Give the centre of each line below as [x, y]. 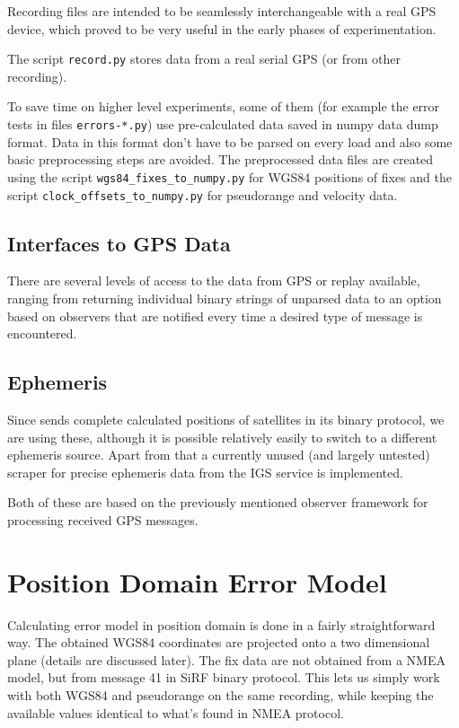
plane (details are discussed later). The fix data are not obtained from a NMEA [226, 659]
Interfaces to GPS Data [119, 243]
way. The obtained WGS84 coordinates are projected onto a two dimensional [219, 642]
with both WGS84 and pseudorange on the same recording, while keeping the [221, 695]
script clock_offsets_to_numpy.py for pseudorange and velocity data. [203, 194]
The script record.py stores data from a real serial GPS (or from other [204, 59]
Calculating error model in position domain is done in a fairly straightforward [221, 624]
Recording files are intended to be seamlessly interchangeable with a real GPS [222, 11]
